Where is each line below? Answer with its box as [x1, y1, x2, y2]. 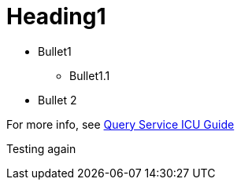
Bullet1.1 [69, 68, 110, 82]
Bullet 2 [38, 93, 77, 107]
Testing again [6, 141, 76, 155]
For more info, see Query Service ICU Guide [6, 117, 235, 131]
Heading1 [6, 3, 106, 30]
